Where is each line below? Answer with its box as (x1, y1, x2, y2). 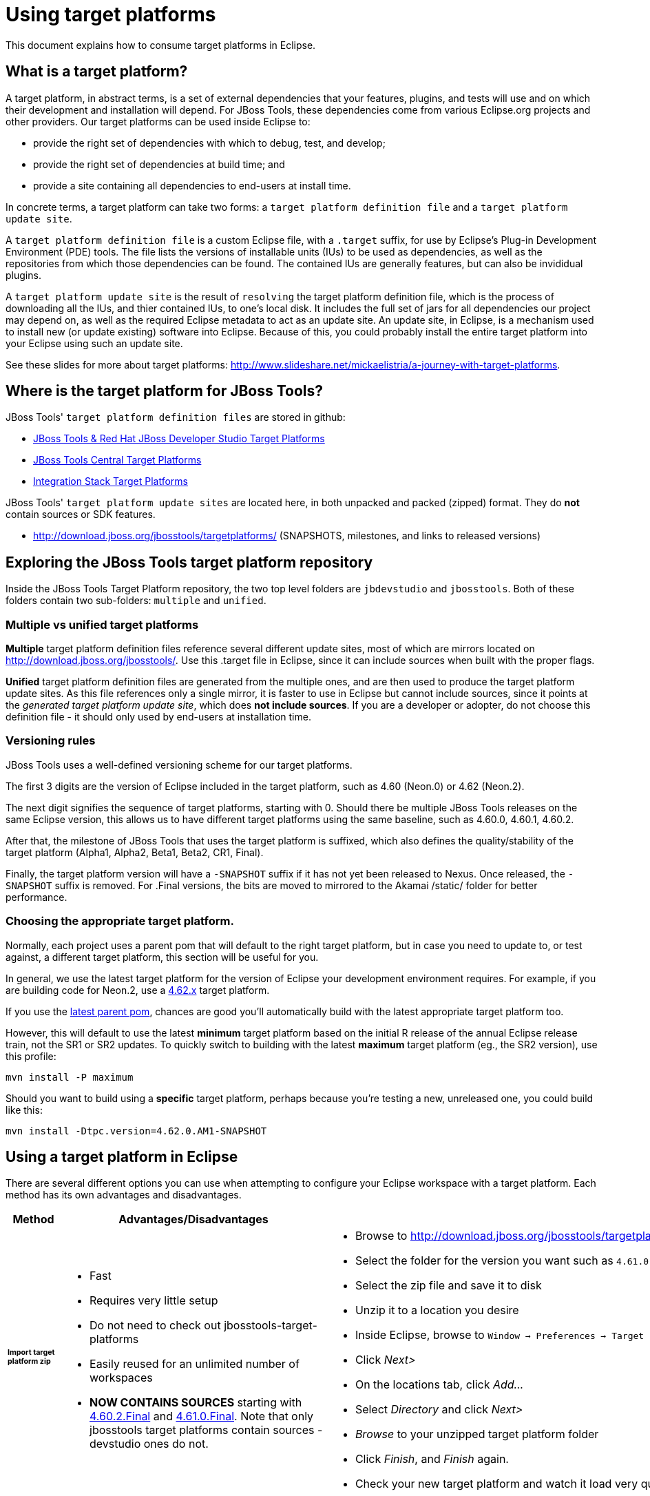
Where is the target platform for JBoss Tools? (6, 382, 324, 400)
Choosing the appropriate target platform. (6, 914, 234, 928)
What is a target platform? (6, 63, 188, 81)
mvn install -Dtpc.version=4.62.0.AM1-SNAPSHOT (6, 1125, 267, 1136)
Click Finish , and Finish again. (355, 1452, 509, 1466)
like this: (6, 1103, 43, 1116)
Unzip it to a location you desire (355, 1303, 519, 1318)
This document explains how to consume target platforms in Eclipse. (6, 39, 316, 51)
